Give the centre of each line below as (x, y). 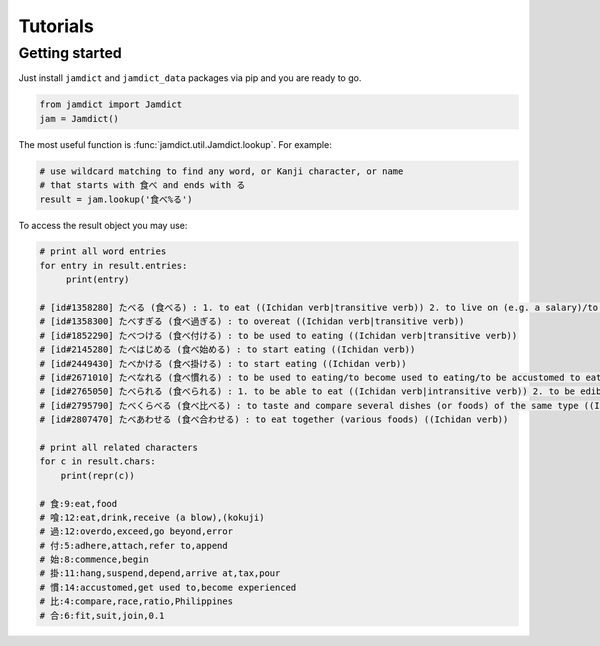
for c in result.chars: (98, 461)
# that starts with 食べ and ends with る (142, 185)
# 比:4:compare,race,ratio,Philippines (136, 601)
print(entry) (97, 279)
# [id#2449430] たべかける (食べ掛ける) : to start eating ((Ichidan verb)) (223, 363)
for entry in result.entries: (113, 265)
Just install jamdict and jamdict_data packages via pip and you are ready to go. (190, 78)
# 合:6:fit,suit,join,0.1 (102, 615)
